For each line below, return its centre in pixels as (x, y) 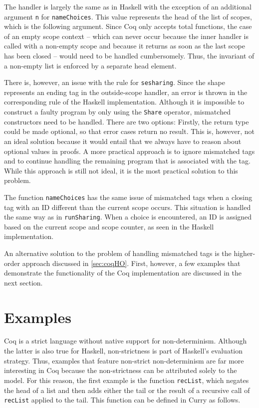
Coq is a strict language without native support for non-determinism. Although (126, 341)
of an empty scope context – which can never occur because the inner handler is (126, 36)
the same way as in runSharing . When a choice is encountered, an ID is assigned (128, 217)
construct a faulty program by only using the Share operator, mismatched (117, 112)
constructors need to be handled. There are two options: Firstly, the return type (127, 121)
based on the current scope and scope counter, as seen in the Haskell (109, 226)
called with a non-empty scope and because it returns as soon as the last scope (125, 46)
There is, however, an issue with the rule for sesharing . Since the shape (115, 82)
